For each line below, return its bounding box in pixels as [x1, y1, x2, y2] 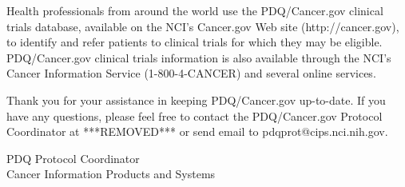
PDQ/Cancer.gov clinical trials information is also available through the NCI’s [6, 49, 391, 66]
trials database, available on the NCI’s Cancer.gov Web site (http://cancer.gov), [6, 18, 399, 34]
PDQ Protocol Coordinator [6, 149, 140, 166]
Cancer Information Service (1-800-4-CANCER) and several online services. [6, 65, 376, 82]
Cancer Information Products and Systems [6, 165, 216, 182]
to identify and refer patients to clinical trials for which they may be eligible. [6, 34, 383, 50]
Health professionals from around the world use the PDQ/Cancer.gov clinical [6, 2, 383, 18]
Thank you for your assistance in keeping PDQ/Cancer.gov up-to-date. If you [6, 91, 386, 108]
